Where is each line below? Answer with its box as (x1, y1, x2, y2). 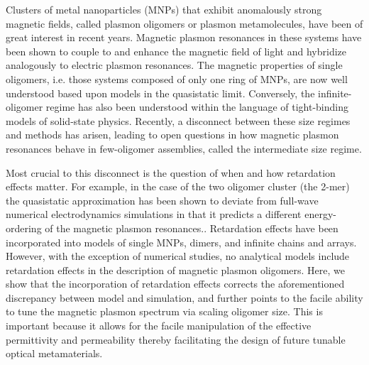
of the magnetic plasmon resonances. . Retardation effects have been (45, 220, 338, 235)
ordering (6, 220, 42, 235)
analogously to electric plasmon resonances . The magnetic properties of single (6, 58, 343, 72)
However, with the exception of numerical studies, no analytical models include (6, 249, 350, 263)
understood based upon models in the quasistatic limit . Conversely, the (6, 85, 315, 100)
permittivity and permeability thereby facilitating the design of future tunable (6, 332, 346, 347)
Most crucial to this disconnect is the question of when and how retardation (6, 165, 336, 180)
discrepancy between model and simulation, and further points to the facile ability (6, 290, 363, 305)
